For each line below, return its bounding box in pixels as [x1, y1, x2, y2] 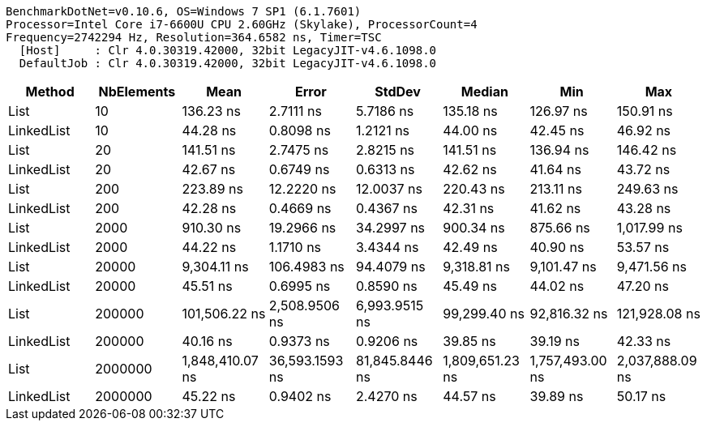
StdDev [375, 83, 421, 100]
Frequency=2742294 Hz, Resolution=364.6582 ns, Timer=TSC [6, 31, 382, 44]
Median [461, 83, 508, 100]
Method [25, 83, 75, 100]
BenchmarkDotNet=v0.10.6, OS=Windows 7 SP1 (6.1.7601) [6, 5, 362, 18]
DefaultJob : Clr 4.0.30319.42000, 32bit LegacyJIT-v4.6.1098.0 [19, 57, 437, 70]
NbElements [98, 83, 176, 100]
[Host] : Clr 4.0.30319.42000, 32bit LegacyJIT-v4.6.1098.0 [19, 44, 437, 57]
